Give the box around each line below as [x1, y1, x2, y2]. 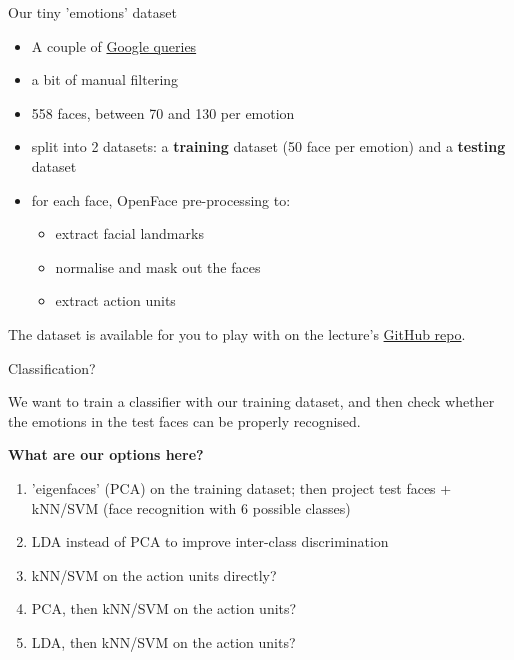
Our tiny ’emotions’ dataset [8, 2, 177, 22]
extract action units [55, 290, 176, 311]
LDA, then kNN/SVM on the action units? [31, 631, 296, 652]
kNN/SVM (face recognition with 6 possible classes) [31, 497, 351, 518]
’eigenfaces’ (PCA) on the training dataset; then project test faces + [31, 477, 452, 498]
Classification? [8, 357, 96, 378]
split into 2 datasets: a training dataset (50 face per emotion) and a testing [31, 136, 506, 157]
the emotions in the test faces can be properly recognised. [8, 410, 361, 431]
